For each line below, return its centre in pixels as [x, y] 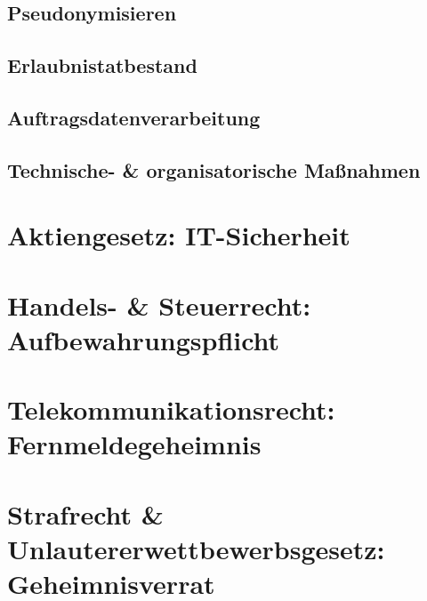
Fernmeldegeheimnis [134, 444]
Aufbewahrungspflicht [144, 339]
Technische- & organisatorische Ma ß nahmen [214, 169]
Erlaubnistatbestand [102, 65]
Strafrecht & [85, 513]
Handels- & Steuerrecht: [159, 305]
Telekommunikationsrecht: [171, 409]
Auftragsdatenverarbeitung [134, 117]
